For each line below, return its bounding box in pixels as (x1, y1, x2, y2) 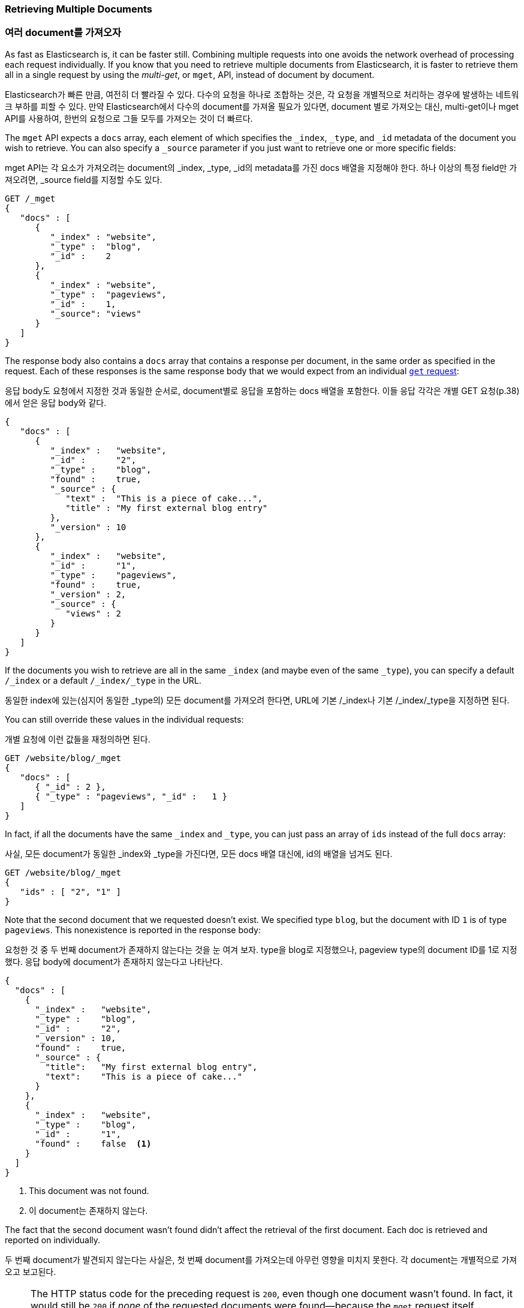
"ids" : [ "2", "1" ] (20, 886, 121, 897)
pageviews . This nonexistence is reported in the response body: (5, 924, 261, 935)
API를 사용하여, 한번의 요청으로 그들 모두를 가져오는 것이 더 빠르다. (5, 113, 253, 124)
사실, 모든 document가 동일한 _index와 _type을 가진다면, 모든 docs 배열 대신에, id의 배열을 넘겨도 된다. (5, 848, 393, 859)
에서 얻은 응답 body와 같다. (5, 397, 107, 408)
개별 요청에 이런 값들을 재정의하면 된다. (5, 733, 150, 744)
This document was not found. (29, 1185, 149, 1196)
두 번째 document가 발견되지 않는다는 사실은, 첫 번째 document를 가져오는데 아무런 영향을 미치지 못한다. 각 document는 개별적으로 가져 (5, 1254, 517, 1265)
